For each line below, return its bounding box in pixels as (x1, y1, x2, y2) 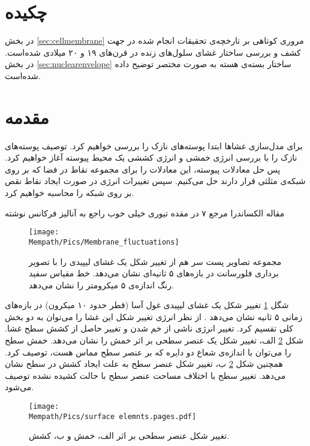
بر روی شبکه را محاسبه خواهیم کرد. (5, 186, 134, 198)
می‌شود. (5, 381, 34, 393)
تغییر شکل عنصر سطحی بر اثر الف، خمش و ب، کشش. (29, 429, 230, 442)
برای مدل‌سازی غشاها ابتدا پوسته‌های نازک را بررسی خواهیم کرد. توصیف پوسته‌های (5, 139, 303, 152)
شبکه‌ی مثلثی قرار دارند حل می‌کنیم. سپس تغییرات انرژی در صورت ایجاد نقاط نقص (5, 174, 306, 187)
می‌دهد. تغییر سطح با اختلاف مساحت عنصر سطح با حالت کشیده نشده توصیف (5, 369, 286, 381)
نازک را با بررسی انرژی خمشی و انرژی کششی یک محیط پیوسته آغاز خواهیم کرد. (5, 151, 297, 164)
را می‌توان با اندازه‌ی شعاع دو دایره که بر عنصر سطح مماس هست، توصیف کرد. (5, 345, 291, 358)
